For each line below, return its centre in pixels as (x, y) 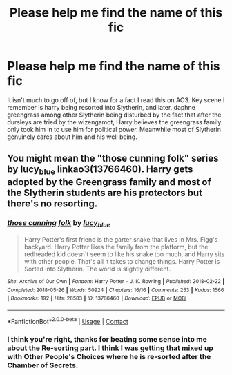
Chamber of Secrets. (43, 365)
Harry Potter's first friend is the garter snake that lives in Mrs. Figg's (121, 240)
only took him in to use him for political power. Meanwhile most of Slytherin (114, 129)
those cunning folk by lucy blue (59, 224)
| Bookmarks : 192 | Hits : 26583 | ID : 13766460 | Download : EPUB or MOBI (97, 298)
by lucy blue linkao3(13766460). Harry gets (100, 170)
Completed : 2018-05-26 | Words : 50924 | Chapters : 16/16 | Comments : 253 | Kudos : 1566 (116, 290)
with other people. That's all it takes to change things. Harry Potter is (122, 262)
